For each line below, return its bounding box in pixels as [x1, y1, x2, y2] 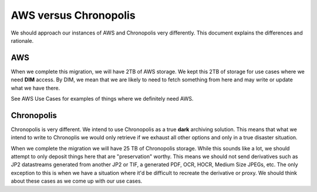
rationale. [11, 37, 34, 44]
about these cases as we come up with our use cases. [11, 177, 143, 184]
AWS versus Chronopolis [11, 9, 136, 22]
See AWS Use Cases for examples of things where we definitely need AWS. [11, 95, 194, 102]
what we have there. [11, 84, 60, 91]
